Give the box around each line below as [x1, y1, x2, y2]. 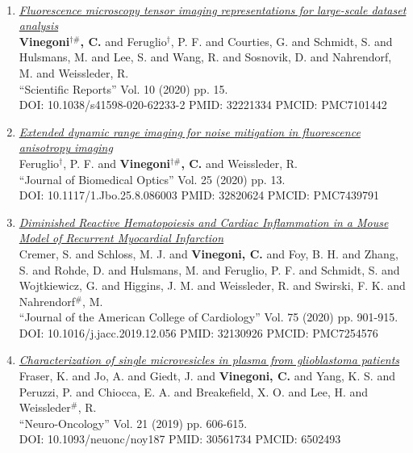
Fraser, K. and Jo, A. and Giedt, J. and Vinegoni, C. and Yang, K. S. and [19, 367, 395, 384]
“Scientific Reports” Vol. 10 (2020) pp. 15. [19, 80, 228, 97]
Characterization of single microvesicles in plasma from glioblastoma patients [19, 351, 400, 368]
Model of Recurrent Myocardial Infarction [19, 229, 224, 246]
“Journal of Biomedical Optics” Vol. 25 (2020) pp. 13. [19, 170, 286, 187]
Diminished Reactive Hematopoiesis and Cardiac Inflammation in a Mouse [19, 213, 389, 230]
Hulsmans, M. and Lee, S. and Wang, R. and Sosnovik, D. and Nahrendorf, [19, 48, 392, 65]
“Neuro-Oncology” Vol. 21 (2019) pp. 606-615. [19, 414, 248, 431]
